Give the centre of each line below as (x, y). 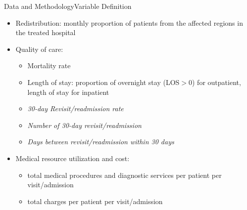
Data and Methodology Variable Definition (68, 6)
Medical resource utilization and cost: (73, 158)
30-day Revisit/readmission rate (75, 108)
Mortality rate (49, 65)
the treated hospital (46, 32)
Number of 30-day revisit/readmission (84, 125)
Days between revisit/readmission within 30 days (101, 142)
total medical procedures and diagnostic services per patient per (124, 175)
